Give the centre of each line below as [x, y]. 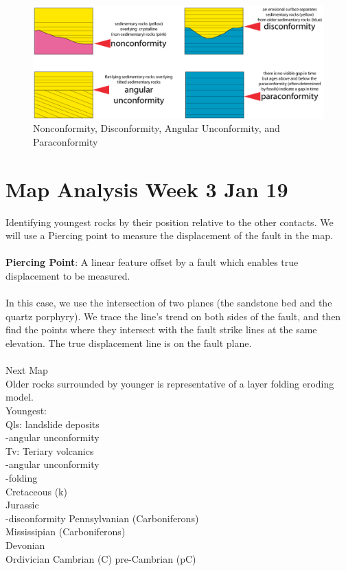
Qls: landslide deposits [53, 424]
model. [20, 397]
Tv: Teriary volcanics [50, 450]
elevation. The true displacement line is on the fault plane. [129, 343]
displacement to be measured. [68, 276]
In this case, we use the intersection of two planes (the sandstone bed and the [169, 303]
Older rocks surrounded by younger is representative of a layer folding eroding [170, 383]
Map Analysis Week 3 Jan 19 [147, 189]
